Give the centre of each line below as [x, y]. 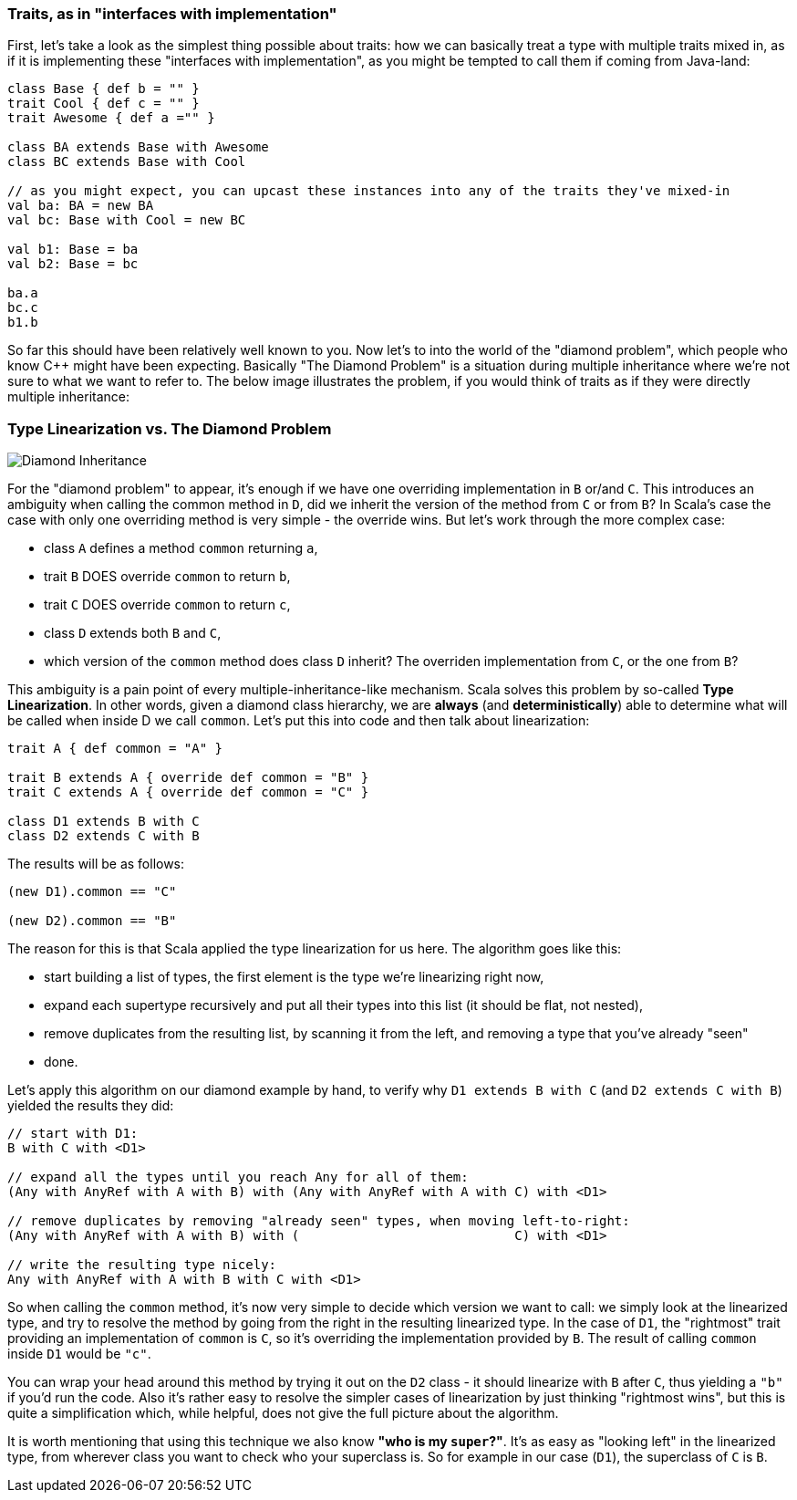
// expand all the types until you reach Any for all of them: [238, 1177]
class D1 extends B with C [104, 822]
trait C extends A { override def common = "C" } [188, 792]
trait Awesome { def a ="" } [111, 118]
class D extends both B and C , [133, 633]
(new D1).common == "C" [92, 892]
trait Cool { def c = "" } [104, 104]
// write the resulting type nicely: [142, 1265]
